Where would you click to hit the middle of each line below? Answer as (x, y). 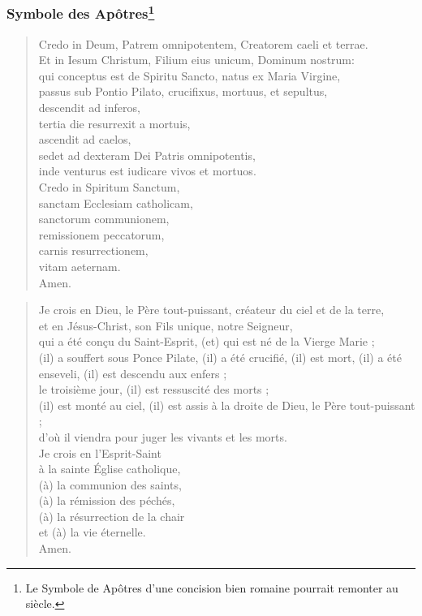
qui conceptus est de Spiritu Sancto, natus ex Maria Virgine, (189, 75)
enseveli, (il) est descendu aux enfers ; (133, 373)
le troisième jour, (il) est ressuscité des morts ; (154, 389)
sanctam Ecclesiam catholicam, (116, 202)
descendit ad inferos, (89, 108)
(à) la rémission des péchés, (107, 500)
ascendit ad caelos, (85, 139)
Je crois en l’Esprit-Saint (100, 452)
